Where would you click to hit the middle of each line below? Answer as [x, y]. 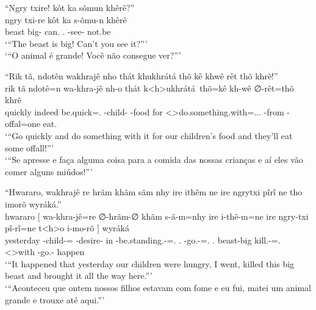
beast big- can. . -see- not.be [58, 31]
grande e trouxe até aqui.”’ [55, 299]
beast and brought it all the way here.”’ [79, 276]
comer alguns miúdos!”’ [49, 171]
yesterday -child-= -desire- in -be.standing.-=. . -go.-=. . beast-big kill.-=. [143, 240]
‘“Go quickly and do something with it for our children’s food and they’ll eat [149, 135]
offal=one [23, 124]
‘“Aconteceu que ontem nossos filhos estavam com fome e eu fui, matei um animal [158, 288]
